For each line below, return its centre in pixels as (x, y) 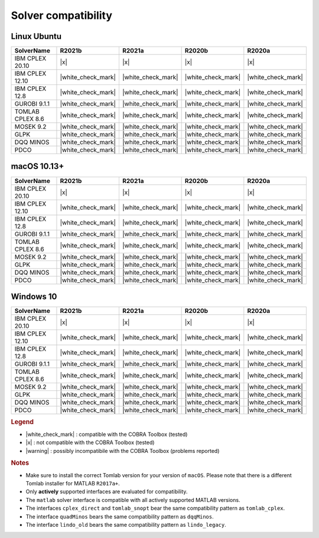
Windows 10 (34, 296)
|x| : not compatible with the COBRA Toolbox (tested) (90, 442)
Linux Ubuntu (36, 36)
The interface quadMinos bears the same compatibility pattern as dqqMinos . (120, 516)
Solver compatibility (61, 15)
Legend (22, 422)
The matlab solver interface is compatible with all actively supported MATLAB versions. (133, 500)
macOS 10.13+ (38, 166)
